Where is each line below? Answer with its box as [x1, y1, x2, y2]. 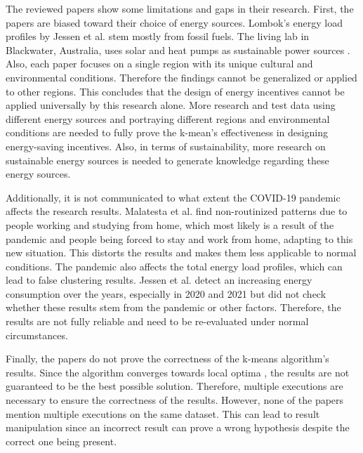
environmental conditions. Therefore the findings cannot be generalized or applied [6, 70, 357, 84]
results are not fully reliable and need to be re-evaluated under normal [6, 314, 309, 329]
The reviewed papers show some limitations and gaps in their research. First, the [6, 1, 354, 15]
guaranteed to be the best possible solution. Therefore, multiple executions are [6, 379, 343, 393]
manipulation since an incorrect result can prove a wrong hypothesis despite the [6, 420, 350, 435]
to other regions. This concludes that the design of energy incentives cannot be [6, 84, 345, 98]
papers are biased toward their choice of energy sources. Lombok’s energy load [6, 15, 343, 29]
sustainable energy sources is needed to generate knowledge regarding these [6, 152, 329, 167]
